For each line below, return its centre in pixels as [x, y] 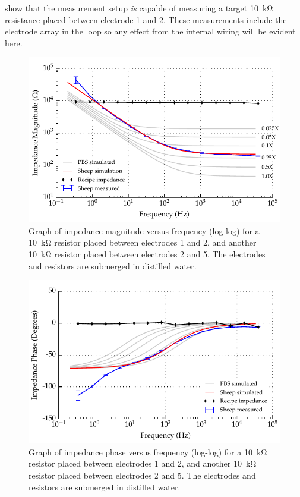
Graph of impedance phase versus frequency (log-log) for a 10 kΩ [148, 452]
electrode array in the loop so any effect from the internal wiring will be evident [150, 31]
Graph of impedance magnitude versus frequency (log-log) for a [144, 230]
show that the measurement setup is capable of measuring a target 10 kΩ [139, 8]
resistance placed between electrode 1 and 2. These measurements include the [146, 19]
